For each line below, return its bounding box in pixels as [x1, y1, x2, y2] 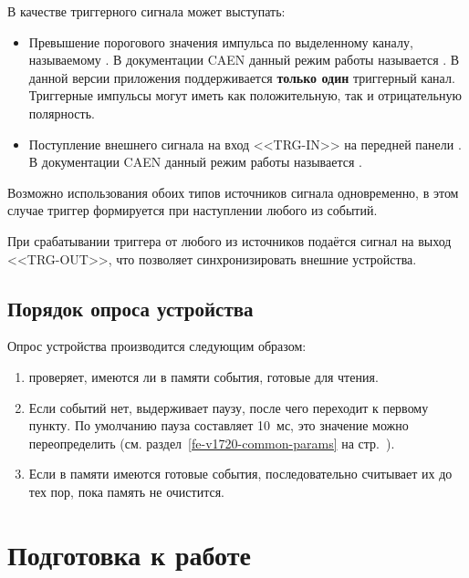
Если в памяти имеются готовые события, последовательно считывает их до [28, 464, 453, 483]
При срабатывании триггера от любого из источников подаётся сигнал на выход [7, 231, 452, 250]
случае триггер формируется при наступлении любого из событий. [7, 201, 378, 220]
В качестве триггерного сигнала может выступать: [7, 2, 286, 20]
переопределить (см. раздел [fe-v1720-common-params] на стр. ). [28, 433, 395, 452]
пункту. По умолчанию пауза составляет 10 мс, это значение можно [28, 416, 409, 435]
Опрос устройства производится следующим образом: [7, 336, 307, 356]
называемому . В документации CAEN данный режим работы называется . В [28, 50, 460, 69]
